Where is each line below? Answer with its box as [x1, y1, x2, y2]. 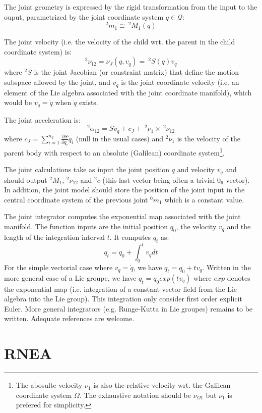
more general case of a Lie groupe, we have [4, 272, 137, 283]
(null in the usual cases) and [76, 133, 164, 143]
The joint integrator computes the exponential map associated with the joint [4, 211, 241, 222]
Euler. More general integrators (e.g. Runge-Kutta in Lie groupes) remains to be [4, 303, 253, 314]
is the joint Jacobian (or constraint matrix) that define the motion [34, 67, 239, 77]
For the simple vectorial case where [4, 262, 113, 272]
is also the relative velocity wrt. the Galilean [93, 380, 231, 390]
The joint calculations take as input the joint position [4, 164, 170, 175]
